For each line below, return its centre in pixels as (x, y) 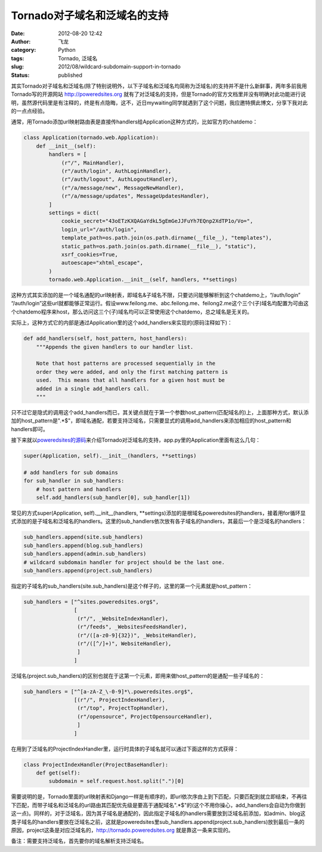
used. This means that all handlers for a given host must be (131, 380)
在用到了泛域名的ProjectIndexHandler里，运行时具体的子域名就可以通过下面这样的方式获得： (125, 749)
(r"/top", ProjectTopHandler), (123, 708)
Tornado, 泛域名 (78, 58)
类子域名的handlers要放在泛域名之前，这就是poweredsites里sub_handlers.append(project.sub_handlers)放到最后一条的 (158, 822)
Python (67, 50)
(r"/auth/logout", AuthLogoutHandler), (120, 179)
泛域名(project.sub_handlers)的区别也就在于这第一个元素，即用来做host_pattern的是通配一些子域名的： (138, 676)
